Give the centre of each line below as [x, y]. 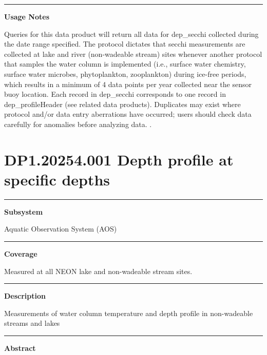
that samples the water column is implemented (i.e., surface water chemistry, [125, 64]
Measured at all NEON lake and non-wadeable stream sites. [98, 271]
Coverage [21, 254]
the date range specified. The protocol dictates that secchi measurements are [125, 44]
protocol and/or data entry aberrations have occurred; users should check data [128, 114]
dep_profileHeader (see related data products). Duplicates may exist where [122, 104]
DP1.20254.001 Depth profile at [119, 159]
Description [25, 296]
